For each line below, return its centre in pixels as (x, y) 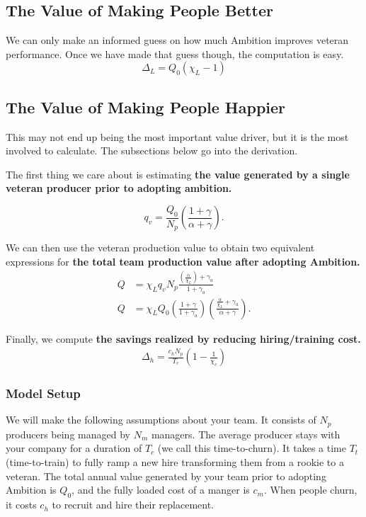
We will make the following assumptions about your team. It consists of (161, 420)
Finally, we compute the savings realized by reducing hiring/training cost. (183, 338)
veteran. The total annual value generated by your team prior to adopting (166, 476)
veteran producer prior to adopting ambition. (119, 188)
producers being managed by (68, 434)
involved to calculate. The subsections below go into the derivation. (152, 150)
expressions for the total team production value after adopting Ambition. (183, 261)
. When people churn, (311, 490)
